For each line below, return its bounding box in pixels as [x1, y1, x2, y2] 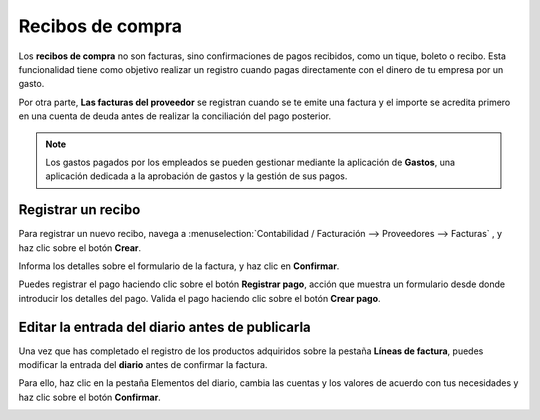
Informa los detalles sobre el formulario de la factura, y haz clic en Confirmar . [18, 260, 340, 272]
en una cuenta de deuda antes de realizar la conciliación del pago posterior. [18, 110, 332, 122]
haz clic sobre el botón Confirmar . [18, 391, 162, 403]
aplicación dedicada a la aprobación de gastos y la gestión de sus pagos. [45, 170, 348, 182]
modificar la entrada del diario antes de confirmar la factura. [18, 359, 268, 371]
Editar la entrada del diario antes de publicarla [18, 318, 312, 335]
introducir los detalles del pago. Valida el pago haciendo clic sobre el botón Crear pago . [18, 292, 381, 304]
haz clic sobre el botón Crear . [18, 241, 142, 254]
